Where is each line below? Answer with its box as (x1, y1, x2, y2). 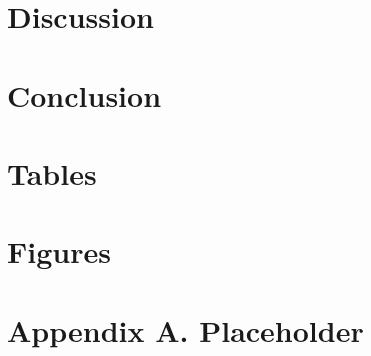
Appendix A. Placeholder (7, 309, 364, 350)
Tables (7, 152, 97, 193)
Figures (7, 231, 111, 272)
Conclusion (7, 74, 162, 115)
